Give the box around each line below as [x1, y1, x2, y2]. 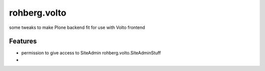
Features [9, 37, 37, 46]
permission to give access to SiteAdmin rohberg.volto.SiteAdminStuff [21, 50, 161, 56]
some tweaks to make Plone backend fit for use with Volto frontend [9, 24, 145, 30]
